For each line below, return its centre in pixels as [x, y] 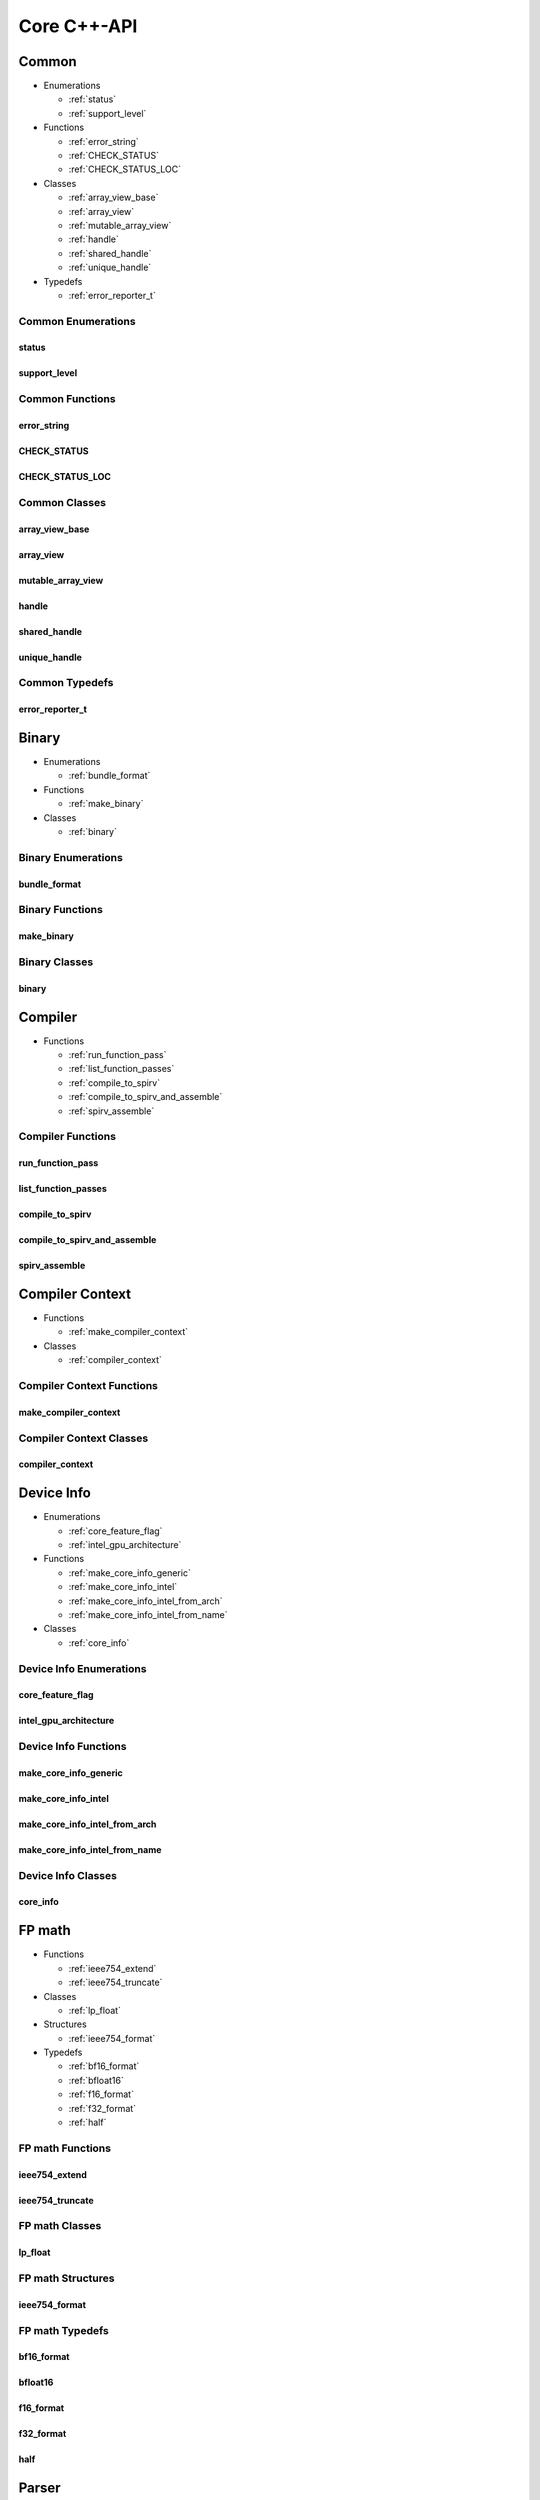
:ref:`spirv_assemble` [111, 1111]
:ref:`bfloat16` [96, 2080]
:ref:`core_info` [99, 1642]
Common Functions [67, 399]
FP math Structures [66, 2278]
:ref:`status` [92, 99]
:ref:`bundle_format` [109, 776]
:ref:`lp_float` [95, 2010]
